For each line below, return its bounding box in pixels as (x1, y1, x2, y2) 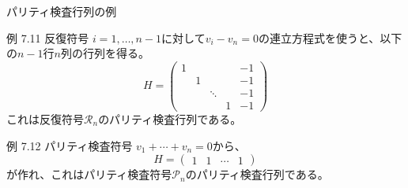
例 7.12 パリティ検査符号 (6, 137, 133, 153)
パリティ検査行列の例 (6, 3, 117, 19)
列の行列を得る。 (60, 45, 149, 61)
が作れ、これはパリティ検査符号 (6, 166, 172, 182)
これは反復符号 (6, 110, 84, 127)
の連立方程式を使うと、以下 (258, 29, 402, 46)
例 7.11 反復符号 (6, 29, 89, 46)
